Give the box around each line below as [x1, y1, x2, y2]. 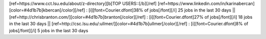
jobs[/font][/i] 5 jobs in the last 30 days [9, 27, 89, 33]
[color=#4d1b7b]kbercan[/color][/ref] [9, 7, 85, 13]
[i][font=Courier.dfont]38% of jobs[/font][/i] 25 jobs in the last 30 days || [88, 7, 236, 13]
